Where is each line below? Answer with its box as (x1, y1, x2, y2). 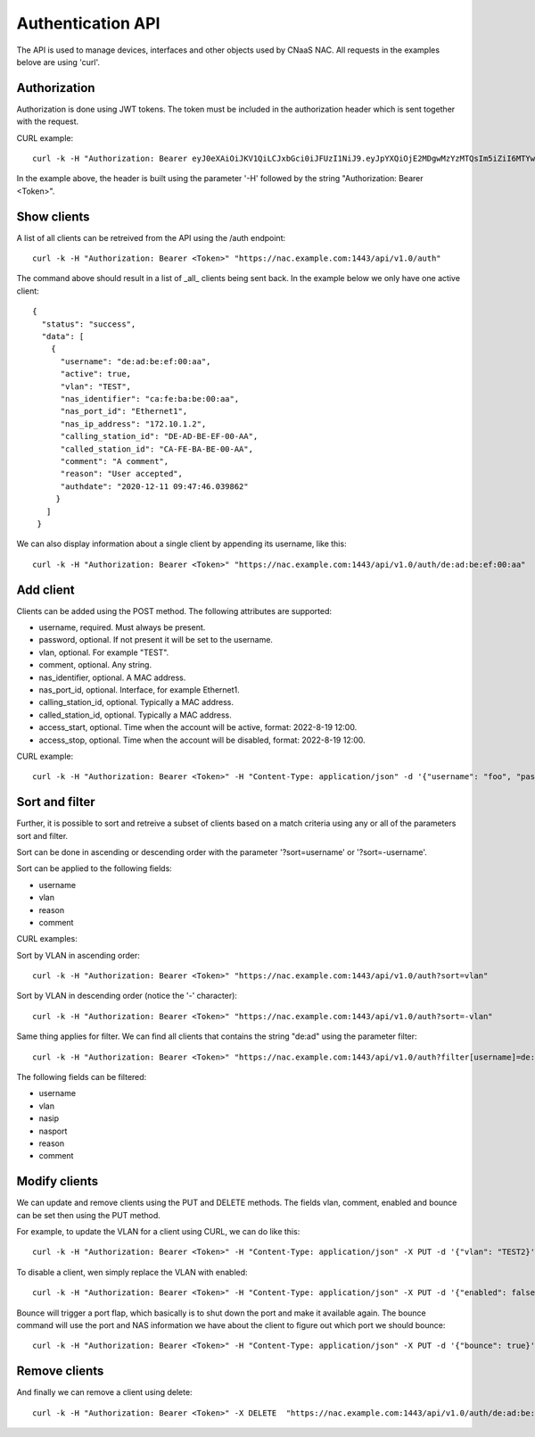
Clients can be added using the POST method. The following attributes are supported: (16, 605, 332, 616)
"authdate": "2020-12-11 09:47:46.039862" (60, 481, 249, 491)
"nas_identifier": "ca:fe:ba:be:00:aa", (60, 394, 240, 403)
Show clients (16, 209, 90, 224)
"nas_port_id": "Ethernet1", (60, 406, 188, 417)
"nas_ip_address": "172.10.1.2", (60, 419, 207, 428)
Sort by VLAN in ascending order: (16, 950, 140, 960)
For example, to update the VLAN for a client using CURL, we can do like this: (16, 1226, 300, 1237)
